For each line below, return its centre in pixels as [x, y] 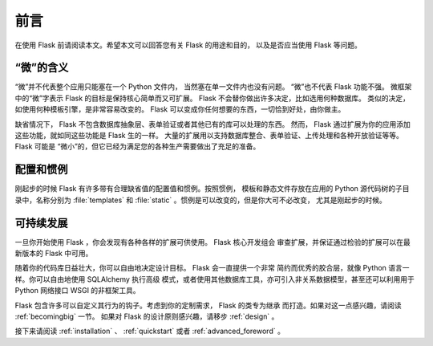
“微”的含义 [42, 68]
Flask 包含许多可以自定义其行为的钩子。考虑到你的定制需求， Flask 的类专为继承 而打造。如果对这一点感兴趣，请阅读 [208, 305]
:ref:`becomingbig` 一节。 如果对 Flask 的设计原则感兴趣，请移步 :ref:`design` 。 [147, 316]
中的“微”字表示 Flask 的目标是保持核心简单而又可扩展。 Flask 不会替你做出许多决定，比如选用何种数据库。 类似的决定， [212, 98]
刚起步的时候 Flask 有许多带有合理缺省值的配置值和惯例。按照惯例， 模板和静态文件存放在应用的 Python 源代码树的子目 [212, 189]
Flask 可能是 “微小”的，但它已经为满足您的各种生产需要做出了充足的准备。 [138, 147]
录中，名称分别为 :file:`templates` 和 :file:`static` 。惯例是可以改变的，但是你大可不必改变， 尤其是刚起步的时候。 [200, 200]
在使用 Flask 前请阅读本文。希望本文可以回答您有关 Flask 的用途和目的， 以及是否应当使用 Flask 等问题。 [188, 45]
